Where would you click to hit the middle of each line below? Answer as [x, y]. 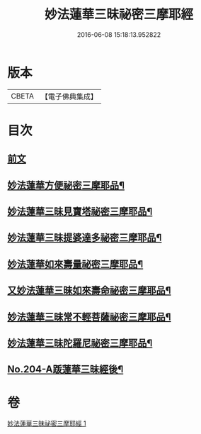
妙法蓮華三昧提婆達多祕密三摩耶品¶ [85, 238]
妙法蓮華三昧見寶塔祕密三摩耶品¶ [80, 212]
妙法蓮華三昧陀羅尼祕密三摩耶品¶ [80, 343]
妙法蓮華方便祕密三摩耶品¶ [66, 185]
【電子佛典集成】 [69, 96]
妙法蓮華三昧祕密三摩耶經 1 [47, 423]
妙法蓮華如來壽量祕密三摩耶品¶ [75, 264]
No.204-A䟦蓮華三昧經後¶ [65, 369]
